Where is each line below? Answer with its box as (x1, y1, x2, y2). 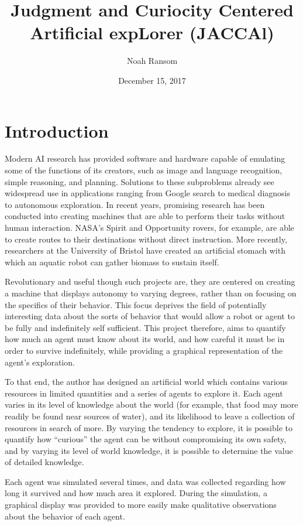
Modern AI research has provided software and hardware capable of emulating (5, 152, 285, 165)
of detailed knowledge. (5, 456, 84, 468)
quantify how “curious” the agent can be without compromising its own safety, (5, 433, 287, 445)
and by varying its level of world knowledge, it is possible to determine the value (5, 444, 293, 456)
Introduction (5, 118, 109, 142)
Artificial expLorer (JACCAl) (30, 21, 274, 45)
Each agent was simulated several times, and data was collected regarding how (5, 475, 286, 487)
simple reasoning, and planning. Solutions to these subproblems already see (5, 175, 274, 187)
